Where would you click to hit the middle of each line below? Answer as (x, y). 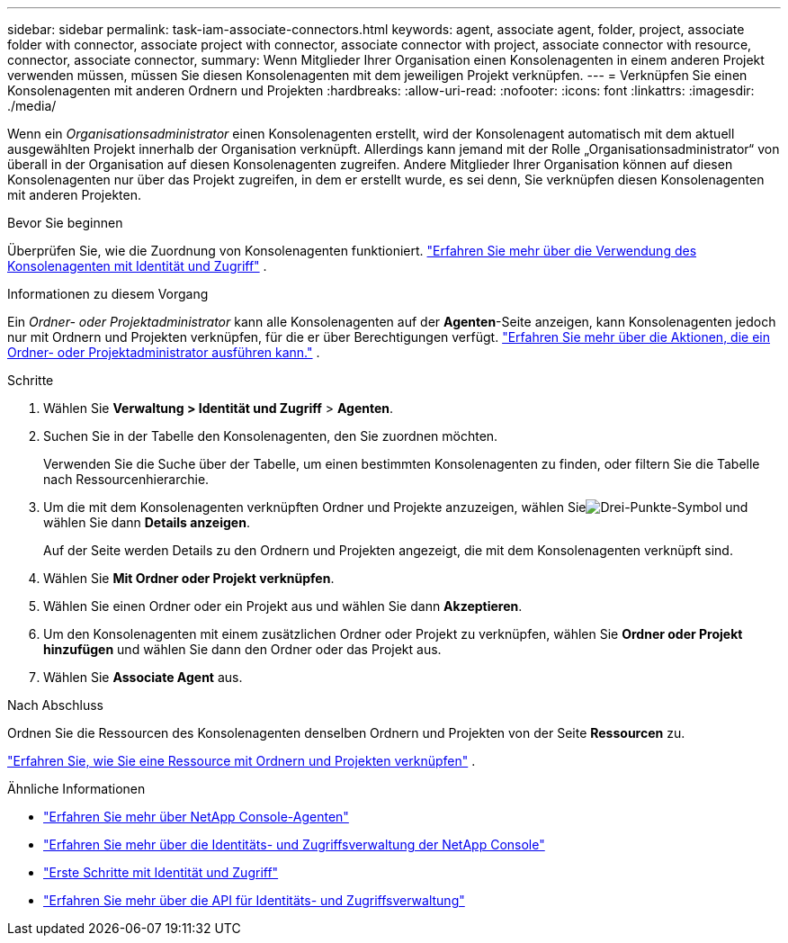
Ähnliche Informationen (76, 789)
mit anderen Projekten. (74, 195)
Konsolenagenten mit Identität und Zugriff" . (137, 266)
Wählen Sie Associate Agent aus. (143, 677)
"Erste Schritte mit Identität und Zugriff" (161, 872)
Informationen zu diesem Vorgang (108, 294)
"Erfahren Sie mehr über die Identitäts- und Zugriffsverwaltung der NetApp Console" (294, 844)
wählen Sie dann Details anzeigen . (147, 522)
